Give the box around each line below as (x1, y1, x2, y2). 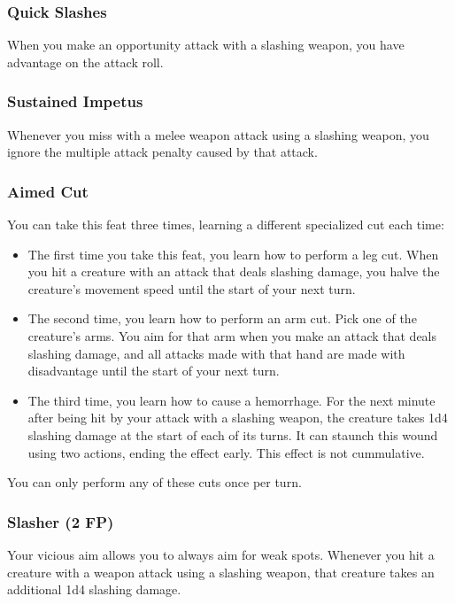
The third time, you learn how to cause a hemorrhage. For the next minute (27, 391, 436, 409)
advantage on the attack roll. (7, 52, 164, 71)
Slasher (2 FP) (7, 510, 114, 532)
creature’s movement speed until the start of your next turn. (27, 279, 356, 298)
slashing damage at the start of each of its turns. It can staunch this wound (27, 425, 438, 444)
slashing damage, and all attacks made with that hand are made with (27, 344, 405, 362)
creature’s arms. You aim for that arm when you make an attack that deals (27, 327, 437, 345)
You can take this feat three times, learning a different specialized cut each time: (7, 215, 444, 234)
